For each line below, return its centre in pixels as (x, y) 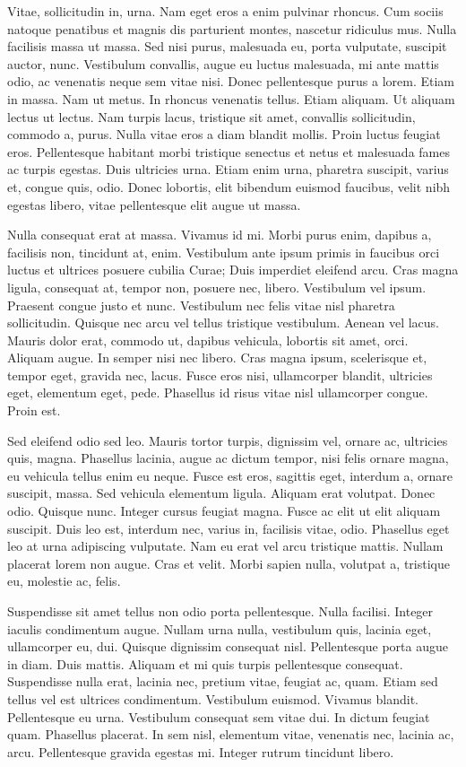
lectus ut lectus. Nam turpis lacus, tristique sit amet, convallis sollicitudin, (211, 116)
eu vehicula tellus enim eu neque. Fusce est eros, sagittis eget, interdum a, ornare (230, 475)
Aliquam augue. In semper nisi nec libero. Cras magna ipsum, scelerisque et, (217, 357)
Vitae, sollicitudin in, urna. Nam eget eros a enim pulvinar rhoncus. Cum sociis (225, 11)
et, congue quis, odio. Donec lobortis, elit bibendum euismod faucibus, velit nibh (229, 186)
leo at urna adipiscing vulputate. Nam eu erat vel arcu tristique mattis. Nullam (225, 546)
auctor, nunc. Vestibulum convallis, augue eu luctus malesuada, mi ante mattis (223, 63)
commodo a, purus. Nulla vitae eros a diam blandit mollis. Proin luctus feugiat (224, 134)
